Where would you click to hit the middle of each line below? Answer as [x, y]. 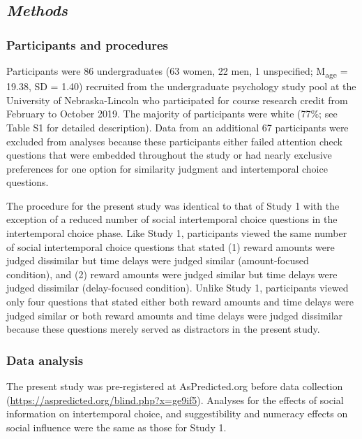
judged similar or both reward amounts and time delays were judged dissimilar [175, 315]
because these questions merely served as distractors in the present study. [163, 329]
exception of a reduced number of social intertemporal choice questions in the [172, 219]
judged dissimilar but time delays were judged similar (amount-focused [158, 260]
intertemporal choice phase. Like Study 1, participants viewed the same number [177, 233]
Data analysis [45, 360]
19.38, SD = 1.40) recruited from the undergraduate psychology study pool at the [181, 86]
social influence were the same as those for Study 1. [116, 427]
